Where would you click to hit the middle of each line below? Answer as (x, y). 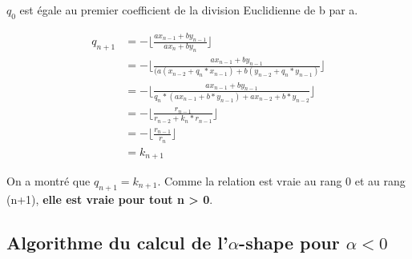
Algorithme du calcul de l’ (117, 242)
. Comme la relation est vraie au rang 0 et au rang (281, 181)
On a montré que (48, 181)
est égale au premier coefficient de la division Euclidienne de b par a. (189, 10)
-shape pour (289, 242)
